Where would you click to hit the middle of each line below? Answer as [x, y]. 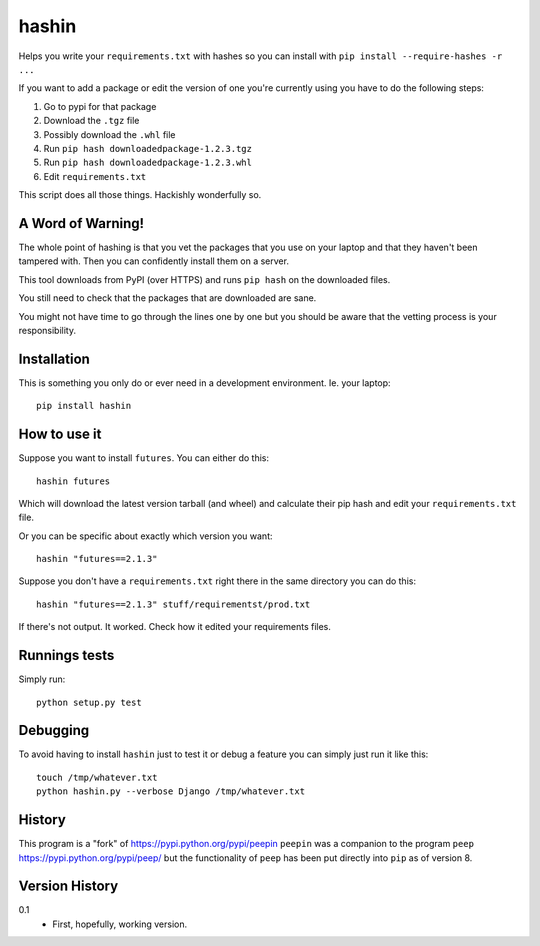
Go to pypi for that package [100, 106]
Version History [68, 886]
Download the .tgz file [91, 121]
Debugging [54, 730]
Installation [54, 358]
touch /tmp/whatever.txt [97, 777]
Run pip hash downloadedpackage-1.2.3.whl [147, 162]
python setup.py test [89, 702]
